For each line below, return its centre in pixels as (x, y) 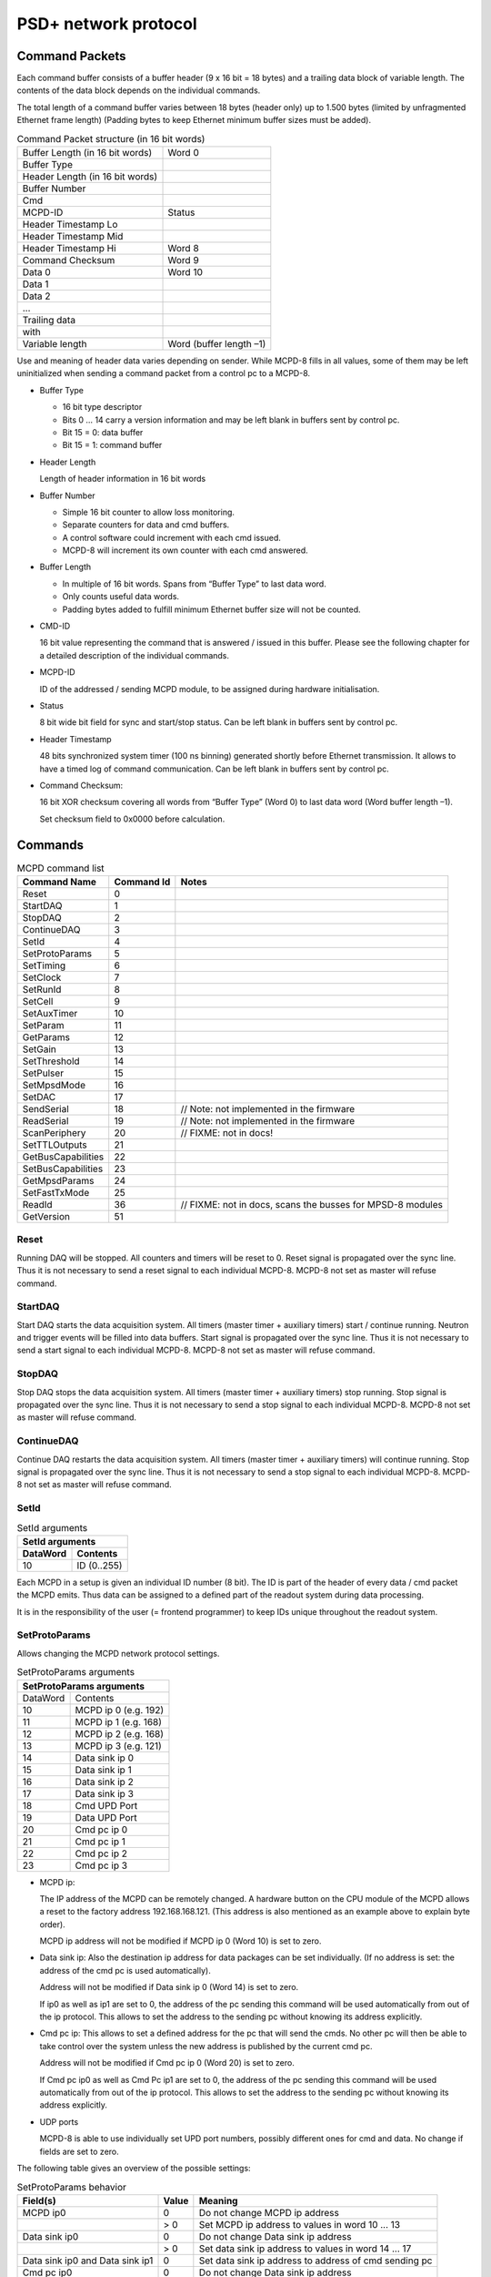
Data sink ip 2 (104, 1782)
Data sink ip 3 (104, 1793)
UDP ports (59, 2121)
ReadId (38, 1205)
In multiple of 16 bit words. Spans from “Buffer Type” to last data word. (194, 584)
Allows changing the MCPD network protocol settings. (118, 1653)
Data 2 (36, 296)
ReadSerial (45, 1121)
